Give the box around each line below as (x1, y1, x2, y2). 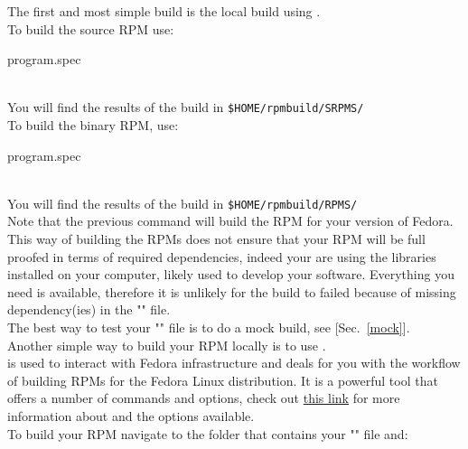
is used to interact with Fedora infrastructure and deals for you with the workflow (7, 353, 461, 372)
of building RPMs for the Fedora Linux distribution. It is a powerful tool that (7, 370, 438, 389)
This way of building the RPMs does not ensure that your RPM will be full (7, 229, 426, 248)
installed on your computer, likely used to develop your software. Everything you (7, 265, 454, 284)
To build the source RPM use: (7, 19, 174, 38)
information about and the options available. (7, 407, 255, 425)
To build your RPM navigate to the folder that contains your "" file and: (7, 424, 408, 443)
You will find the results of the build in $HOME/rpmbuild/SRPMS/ (7, 98, 364, 117)
